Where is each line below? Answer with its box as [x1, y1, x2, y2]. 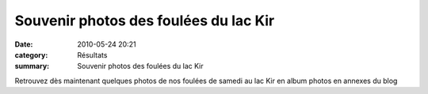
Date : [14, 39, 33, 49]
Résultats [77, 50, 108, 59]
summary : [14, 62, 50, 71]
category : [14, 50, 48, 59]
